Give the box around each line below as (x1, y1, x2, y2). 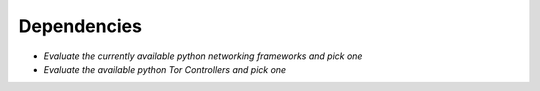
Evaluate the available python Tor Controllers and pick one (43, 63, 287, 75)
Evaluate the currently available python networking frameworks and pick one (43, 50, 363, 62)
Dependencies (18, 15, 142, 37)
